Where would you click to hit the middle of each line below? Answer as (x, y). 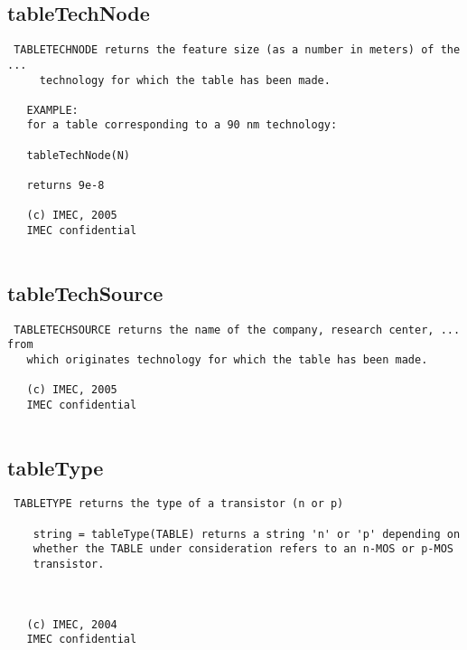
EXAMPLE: (52, 110)
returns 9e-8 (65, 186)
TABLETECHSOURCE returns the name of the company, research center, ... (237, 330)
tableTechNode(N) (79, 155)
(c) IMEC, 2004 (72, 624)
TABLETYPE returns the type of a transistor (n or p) (179, 504)
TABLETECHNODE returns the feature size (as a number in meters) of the (237, 50)
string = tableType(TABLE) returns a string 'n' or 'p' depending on (247, 534)
